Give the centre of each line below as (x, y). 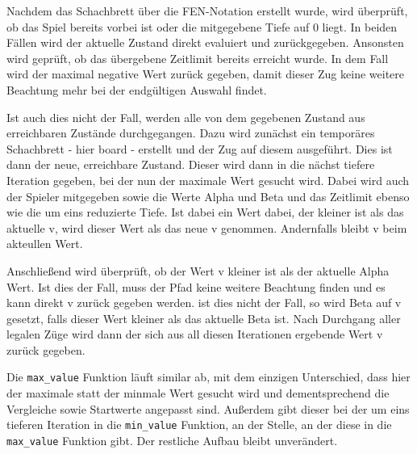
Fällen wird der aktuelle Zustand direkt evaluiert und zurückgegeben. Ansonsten (205, 42)
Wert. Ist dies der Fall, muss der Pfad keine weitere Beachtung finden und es (196, 286)
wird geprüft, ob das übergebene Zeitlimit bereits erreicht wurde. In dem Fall (198, 58)
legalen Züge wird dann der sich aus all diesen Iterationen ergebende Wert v (195, 334)
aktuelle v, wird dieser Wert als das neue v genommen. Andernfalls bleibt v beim (207, 227)
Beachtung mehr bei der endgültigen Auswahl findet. (137, 89)
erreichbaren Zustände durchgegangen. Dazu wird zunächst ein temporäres (191, 133)
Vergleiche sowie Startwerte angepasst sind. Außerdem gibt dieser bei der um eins (208, 408)
